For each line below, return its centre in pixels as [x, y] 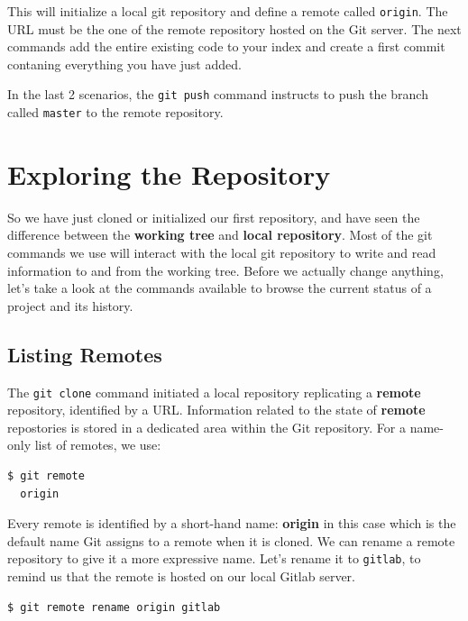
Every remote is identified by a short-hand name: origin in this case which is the [232, 523]
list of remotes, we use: [98, 445]
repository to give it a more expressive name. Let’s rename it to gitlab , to [214, 558]
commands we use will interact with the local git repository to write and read [222, 253]
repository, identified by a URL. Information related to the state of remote [216, 410]
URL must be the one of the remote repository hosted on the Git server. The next [234, 28]
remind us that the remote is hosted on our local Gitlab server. [181, 576]
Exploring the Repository [169, 174]
